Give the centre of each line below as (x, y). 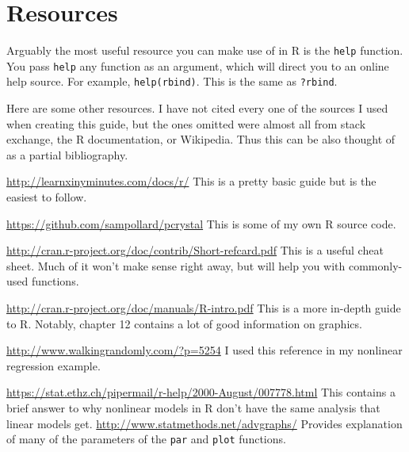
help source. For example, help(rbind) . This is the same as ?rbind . (172, 81)
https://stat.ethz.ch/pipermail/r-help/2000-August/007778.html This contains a (201, 392)
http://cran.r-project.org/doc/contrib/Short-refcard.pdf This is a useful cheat (195, 250)
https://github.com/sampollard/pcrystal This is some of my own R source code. (201, 223)
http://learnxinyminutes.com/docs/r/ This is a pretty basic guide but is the (191, 181)
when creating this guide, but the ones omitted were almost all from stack (186, 123)
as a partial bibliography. (67, 154)
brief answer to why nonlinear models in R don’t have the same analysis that (193, 408)
